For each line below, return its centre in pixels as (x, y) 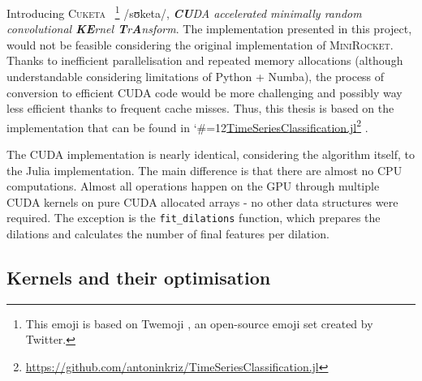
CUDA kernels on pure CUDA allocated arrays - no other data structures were (202, 201)
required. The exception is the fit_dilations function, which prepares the (194, 218)
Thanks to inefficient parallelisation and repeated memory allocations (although (205, 60)
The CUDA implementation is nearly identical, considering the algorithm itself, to (211, 154)
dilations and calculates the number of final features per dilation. (168, 234)
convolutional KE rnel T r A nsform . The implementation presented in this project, (209, 29)
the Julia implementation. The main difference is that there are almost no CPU (205, 170)
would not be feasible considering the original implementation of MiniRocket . (200, 44)
